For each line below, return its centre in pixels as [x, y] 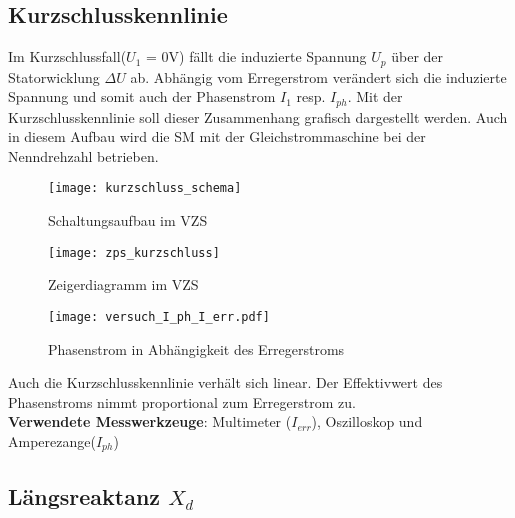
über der [417, 56]
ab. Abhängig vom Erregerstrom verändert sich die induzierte [318, 76]
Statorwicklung [54, 76]
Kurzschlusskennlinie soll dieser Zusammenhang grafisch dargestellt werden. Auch [258, 116]
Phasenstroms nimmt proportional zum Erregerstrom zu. [182, 401]
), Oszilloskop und [367, 421]
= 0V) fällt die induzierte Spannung [256, 56]
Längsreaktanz [84, 495]
